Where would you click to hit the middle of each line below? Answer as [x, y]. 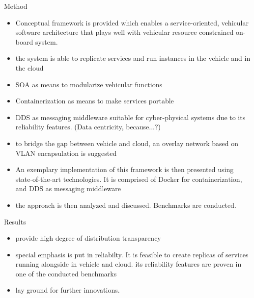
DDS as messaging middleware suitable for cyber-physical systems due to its [130, 117]
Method [16, 6]
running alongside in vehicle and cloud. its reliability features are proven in [128, 264]
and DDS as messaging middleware [68, 188]
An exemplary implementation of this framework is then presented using [125, 169]
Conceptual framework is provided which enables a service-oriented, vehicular [132, 22]
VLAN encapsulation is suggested [66, 153]
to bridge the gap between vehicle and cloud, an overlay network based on [127, 143]
